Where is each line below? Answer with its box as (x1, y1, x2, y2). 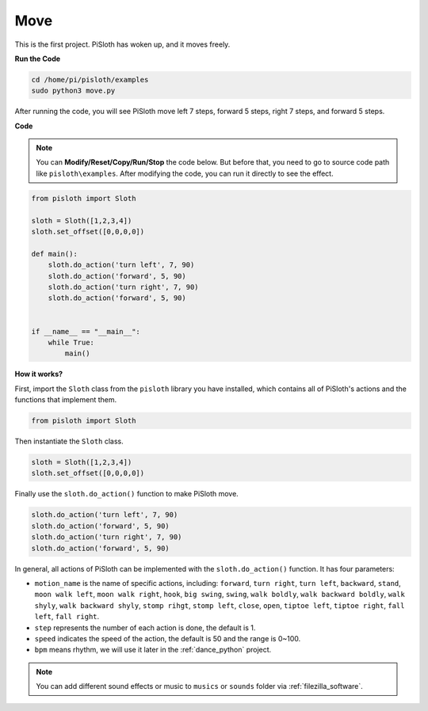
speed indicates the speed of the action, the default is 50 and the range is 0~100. (34, 633, 301, 643)
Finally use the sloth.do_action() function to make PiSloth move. (14, 489, 239, 499)
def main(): (31, 249, 78, 258)
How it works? (14, 369, 63, 379)
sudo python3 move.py (31, 86, 116, 95)
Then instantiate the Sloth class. (14, 436, 124, 447)
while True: (48, 337, 95, 347)
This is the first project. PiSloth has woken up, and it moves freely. (14, 40, 231, 49)
